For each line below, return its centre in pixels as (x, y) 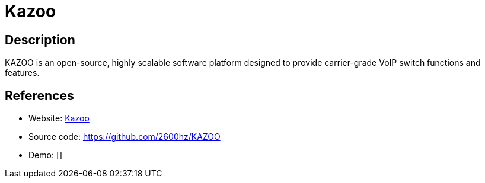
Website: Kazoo (59, 118)
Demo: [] (46, 155)
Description (40, 40)
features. (22, 73)
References (39, 95)
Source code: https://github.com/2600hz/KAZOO (125, 137)
